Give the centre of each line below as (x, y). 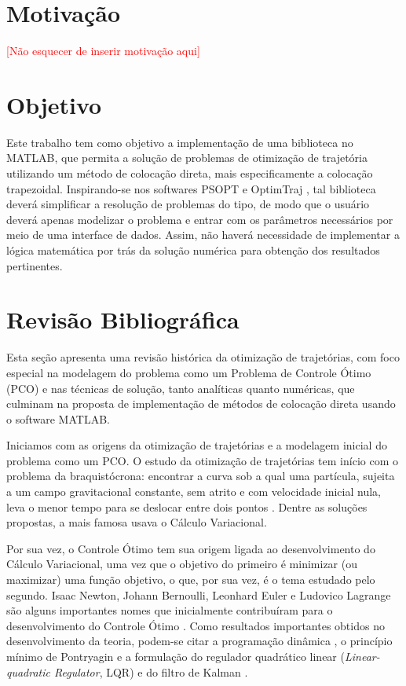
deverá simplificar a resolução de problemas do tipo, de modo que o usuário (188, 204)
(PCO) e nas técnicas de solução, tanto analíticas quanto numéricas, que (181, 388)
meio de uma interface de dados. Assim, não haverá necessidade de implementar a (203, 235)
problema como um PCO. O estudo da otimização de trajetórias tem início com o (202, 460)
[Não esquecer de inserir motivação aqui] (103, 51)
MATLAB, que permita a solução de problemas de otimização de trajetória (187, 158)
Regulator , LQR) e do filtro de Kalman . (151, 671)
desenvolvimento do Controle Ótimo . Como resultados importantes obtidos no (196, 625)
